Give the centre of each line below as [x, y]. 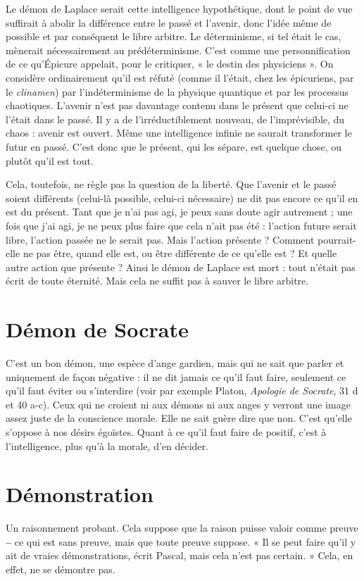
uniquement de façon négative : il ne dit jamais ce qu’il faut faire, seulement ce [176, 376]
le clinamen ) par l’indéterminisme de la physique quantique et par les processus [177, 91]
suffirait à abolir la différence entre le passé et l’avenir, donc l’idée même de [169, 22]
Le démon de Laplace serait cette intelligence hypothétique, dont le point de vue [179, 8]
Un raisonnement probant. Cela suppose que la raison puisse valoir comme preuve [182, 528]
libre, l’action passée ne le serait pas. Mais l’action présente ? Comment [160, 239]
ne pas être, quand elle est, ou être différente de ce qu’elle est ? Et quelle [180, 253]
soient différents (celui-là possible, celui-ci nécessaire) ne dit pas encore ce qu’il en [182, 198]
